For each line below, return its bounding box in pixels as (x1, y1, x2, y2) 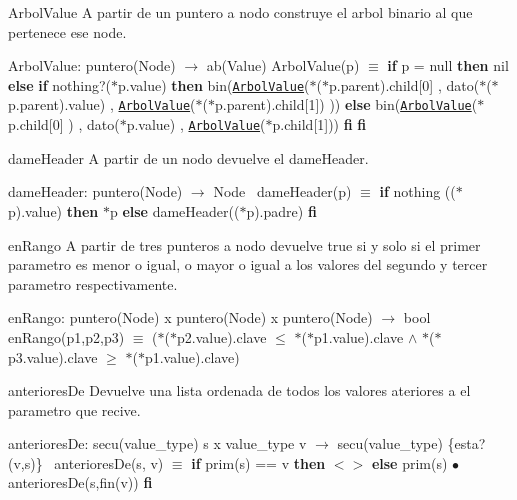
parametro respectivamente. (8, 273, 178, 294)
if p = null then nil (387, 55, 509, 76)
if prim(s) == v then (191, 452, 326, 473)
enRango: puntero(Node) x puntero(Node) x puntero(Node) (8, 307, 373, 328)
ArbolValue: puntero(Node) (8, 55, 176, 76)
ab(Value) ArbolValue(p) (206, 55, 360, 76)
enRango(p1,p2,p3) (8, 326, 125, 347)
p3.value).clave (8, 346, 98, 367)
